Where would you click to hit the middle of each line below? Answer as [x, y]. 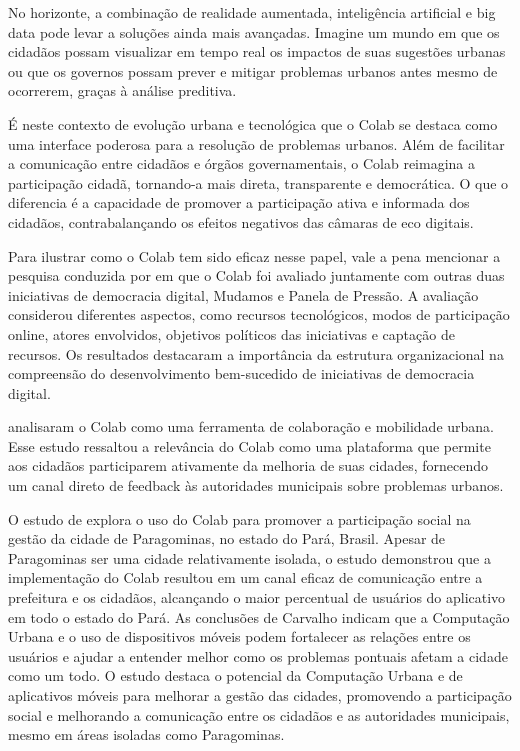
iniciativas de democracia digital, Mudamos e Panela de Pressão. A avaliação [243, 294]
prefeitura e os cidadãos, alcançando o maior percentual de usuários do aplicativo [257, 597]
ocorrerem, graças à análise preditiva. [122, 90]
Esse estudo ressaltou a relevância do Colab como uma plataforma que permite [249, 445]
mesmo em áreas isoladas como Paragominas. [146, 734]
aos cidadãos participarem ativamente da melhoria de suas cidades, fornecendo [248, 465]
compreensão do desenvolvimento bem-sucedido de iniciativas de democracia [241, 373]
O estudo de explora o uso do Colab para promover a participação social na [239, 518]
